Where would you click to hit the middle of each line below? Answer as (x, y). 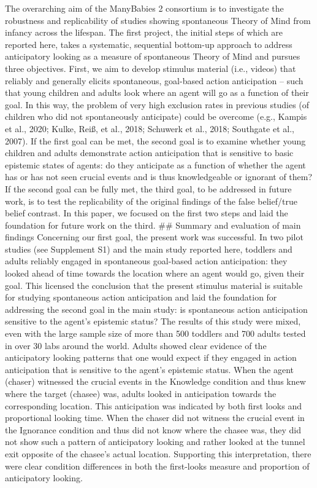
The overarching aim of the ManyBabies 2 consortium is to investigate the (144, 8)
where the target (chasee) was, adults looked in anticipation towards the (141, 393)
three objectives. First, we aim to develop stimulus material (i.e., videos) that (151, 68)
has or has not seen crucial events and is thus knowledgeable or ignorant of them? (159, 177)
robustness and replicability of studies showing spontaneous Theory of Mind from (158, 20)
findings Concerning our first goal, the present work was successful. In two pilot (154, 237)
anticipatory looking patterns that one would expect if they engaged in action (151, 357)
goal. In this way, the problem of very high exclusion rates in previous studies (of (157, 104)
